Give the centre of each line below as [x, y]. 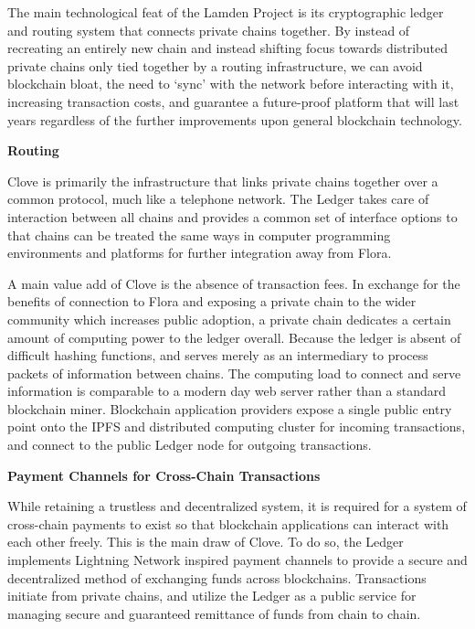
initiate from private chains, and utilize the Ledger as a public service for [212, 596]
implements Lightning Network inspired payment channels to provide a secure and [237, 560]
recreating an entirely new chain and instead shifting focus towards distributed [228, 48]
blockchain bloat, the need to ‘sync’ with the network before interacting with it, [231, 84]
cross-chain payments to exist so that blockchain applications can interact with [228, 523]
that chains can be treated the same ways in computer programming [199, 235]
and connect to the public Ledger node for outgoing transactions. [190, 445]
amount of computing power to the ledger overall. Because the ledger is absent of [234, 337]
